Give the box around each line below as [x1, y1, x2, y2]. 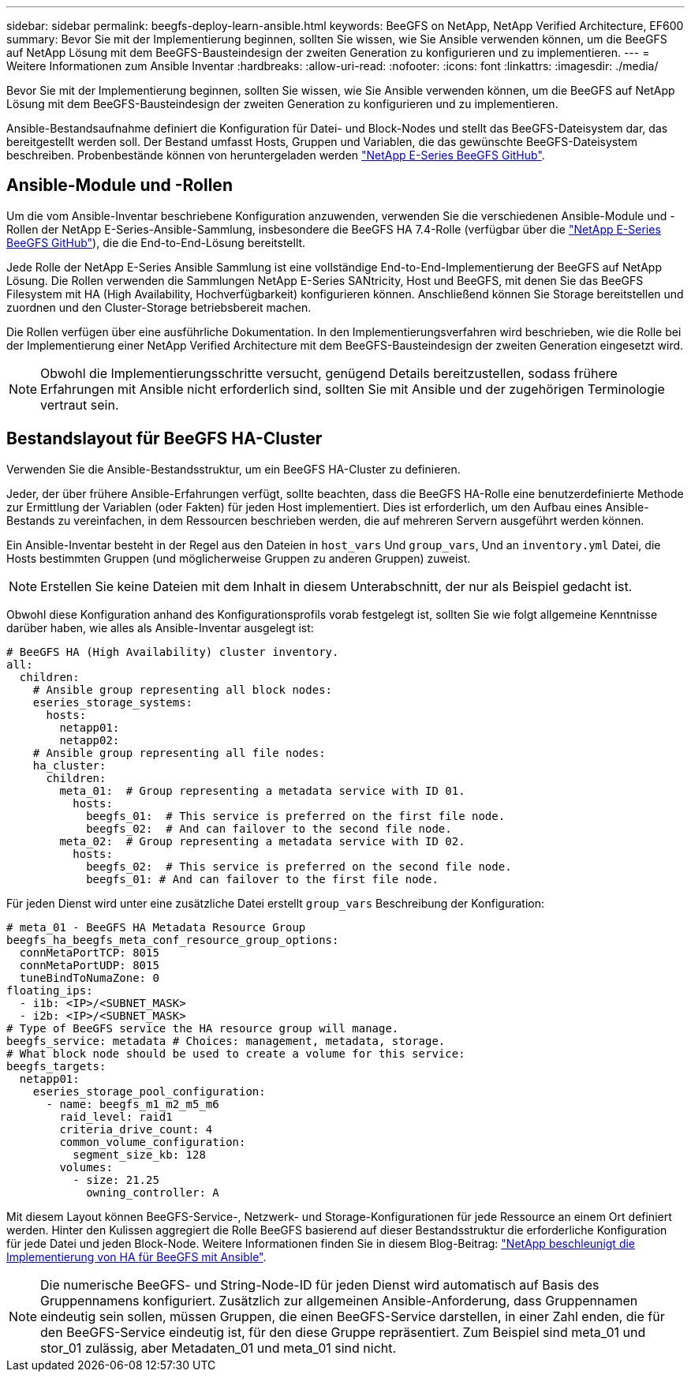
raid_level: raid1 [59, 1110, 173, 1123]
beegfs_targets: [6, 1059, 106, 1073]
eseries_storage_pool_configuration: [32, 1084, 266, 1098]
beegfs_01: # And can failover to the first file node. [86, 872, 439, 886]
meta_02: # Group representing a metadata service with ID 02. [59, 834, 465, 848]
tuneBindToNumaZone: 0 [19, 971, 159, 984]
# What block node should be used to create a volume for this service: [6, 1047, 465, 1060]
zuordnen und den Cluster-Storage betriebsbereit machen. [6, 300, 312, 314]
